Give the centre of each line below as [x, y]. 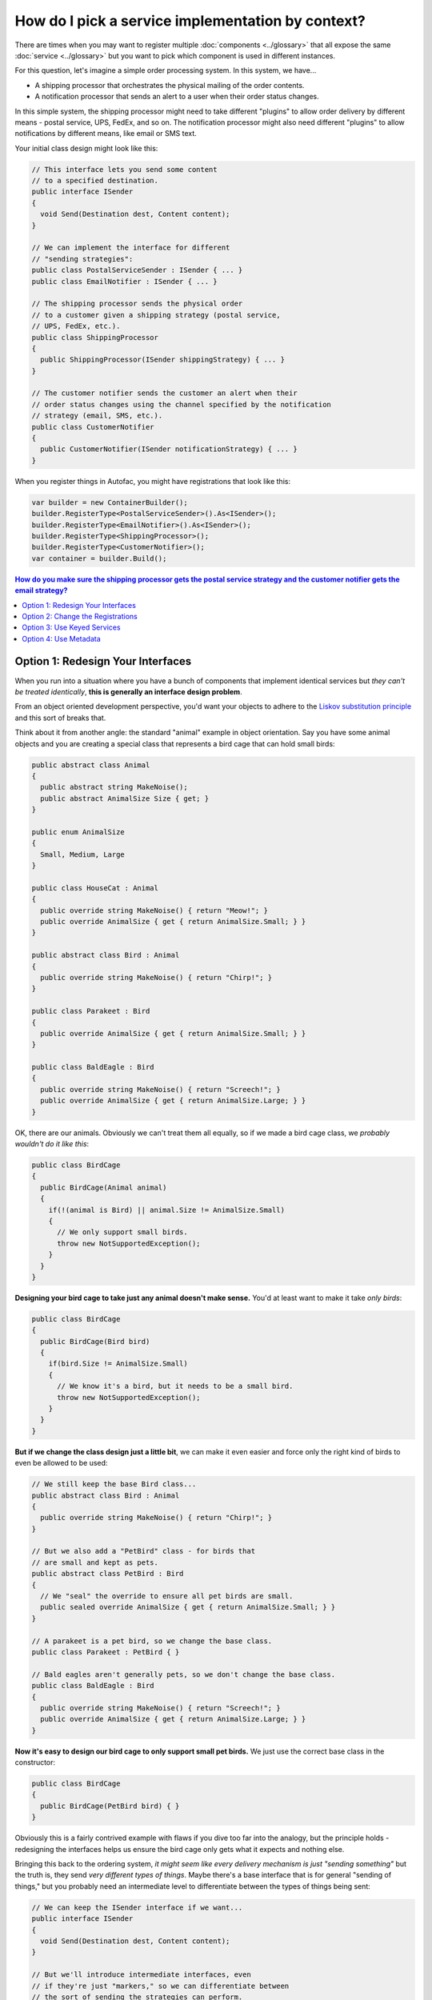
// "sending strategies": [82, 259]
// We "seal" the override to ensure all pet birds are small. [167, 1596]
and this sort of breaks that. [60, 718]
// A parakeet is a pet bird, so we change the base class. [152, 1641]
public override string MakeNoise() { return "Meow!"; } [154, 910]
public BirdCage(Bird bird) [95, 1341]
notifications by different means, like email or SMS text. [106, 134]
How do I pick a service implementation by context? [190, 21]
